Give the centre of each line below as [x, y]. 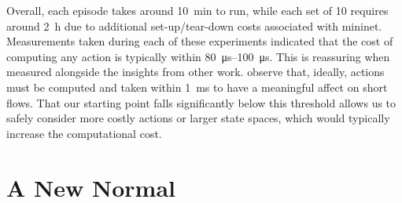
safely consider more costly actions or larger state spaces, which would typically [198, 118]
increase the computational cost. [84, 133]
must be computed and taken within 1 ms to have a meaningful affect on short [197, 87]
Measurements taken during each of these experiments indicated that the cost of [200, 41]
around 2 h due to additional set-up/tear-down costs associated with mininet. [194, 25]
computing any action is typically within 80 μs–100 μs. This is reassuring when [198, 56]
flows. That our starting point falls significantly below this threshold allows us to [201, 102]
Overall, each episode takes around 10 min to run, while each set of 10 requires [197, 10]
